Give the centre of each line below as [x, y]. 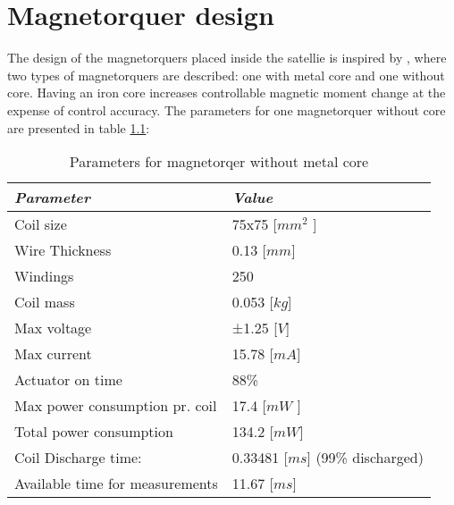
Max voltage [53, 328]
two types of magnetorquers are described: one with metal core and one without [226, 75]
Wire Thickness [63, 250]
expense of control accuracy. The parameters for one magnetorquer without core [227, 109]
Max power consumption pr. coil [116, 406]
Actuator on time [68, 380]
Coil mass [45, 302]
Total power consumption [94, 432]
